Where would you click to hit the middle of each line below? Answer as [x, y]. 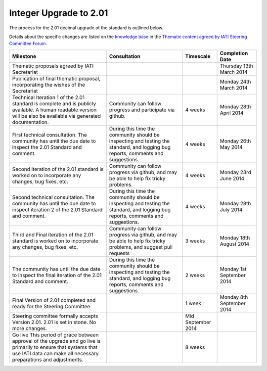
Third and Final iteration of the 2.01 [53, 234]
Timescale [198, 56]
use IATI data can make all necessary [55, 353]
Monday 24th [235, 82]
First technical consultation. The [50, 135]
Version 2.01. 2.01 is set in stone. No [54, 322]
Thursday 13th [236, 66]
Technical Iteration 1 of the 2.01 [48, 97]
